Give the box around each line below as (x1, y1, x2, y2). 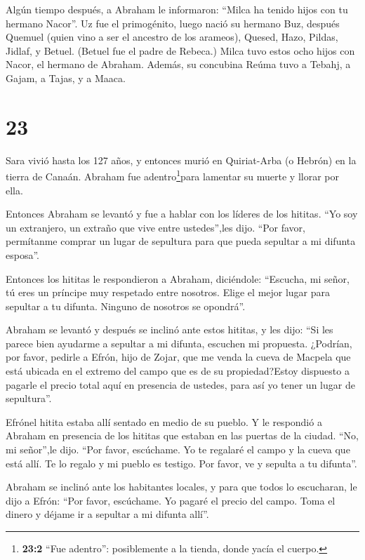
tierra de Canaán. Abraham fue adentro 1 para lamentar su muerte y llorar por (6, 167, 339, 183)
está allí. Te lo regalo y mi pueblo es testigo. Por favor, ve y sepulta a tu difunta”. (6, 455, 357, 470)
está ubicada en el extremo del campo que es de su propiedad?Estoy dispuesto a (6, 364, 350, 378)
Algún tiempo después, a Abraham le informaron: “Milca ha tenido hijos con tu (6, 2, 348, 16)
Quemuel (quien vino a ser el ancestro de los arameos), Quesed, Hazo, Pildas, (6, 29, 338, 44)
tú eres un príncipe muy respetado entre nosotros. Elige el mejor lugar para (6, 285, 331, 300)
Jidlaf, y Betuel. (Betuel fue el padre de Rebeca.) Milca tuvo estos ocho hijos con (6, 43, 355, 58)
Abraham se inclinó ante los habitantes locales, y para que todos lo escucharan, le (6, 479, 357, 494)
